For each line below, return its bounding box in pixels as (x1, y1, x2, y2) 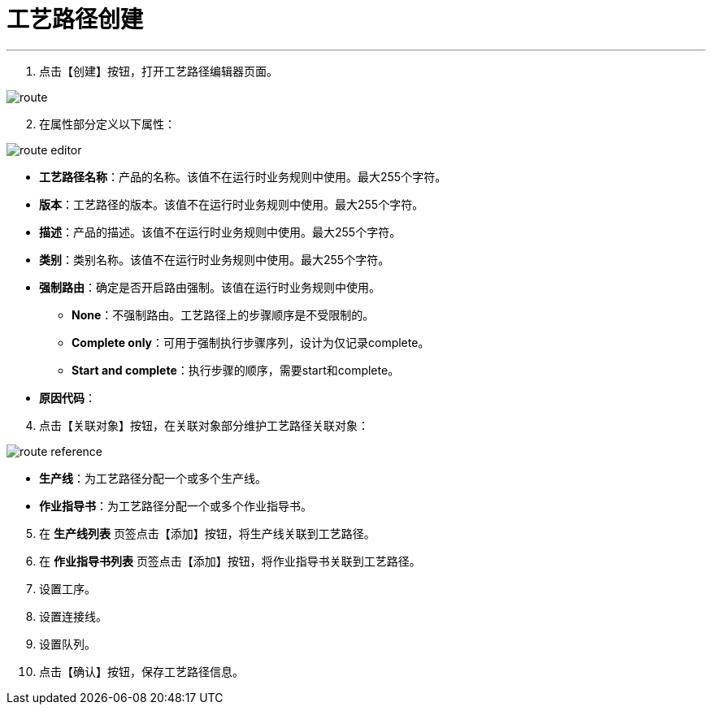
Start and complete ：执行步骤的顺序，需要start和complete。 (72, 362, 400, 377)
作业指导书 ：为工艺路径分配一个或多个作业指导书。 (39, 498, 312, 513)
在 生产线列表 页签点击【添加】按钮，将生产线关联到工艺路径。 (39, 526, 376, 540)
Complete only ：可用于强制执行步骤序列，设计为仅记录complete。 (72, 335, 430, 349)
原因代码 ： (39, 390, 96, 405)
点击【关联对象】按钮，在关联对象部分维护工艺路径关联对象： (39, 418, 369, 432)
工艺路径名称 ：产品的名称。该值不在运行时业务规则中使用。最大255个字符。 (39, 169, 447, 184)
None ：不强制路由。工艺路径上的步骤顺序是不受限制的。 (72, 307, 375, 322)
